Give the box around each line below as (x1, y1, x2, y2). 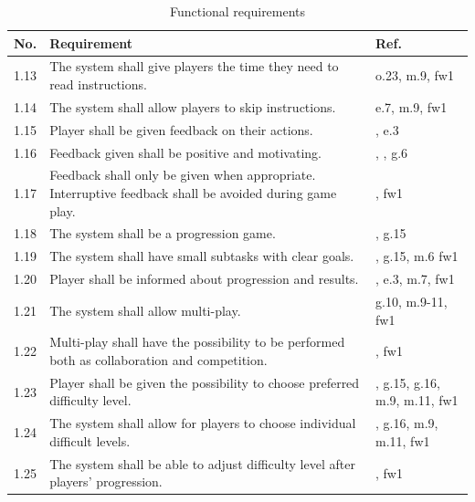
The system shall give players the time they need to (49, 57, 339, 76)
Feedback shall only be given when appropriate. (49, 165, 316, 184)
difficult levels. (49, 431, 131, 450)
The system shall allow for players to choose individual (49, 413, 356, 433)
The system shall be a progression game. (49, 224, 276, 243)
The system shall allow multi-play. (49, 300, 241, 319)
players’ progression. (49, 472, 163, 491)
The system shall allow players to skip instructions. (49, 97, 336, 116)
